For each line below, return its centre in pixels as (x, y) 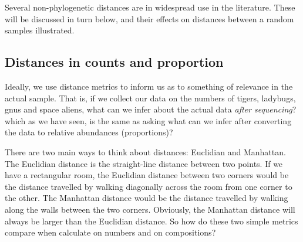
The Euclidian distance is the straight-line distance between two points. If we (144, 163)
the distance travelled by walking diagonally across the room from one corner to (149, 186)
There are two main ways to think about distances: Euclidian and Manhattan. (145, 151)
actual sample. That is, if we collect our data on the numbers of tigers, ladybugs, (150, 98)
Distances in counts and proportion (114, 62)
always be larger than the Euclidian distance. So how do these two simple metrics (151, 221)
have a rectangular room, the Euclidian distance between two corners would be (147, 175)
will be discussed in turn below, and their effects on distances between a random (149, 18)
